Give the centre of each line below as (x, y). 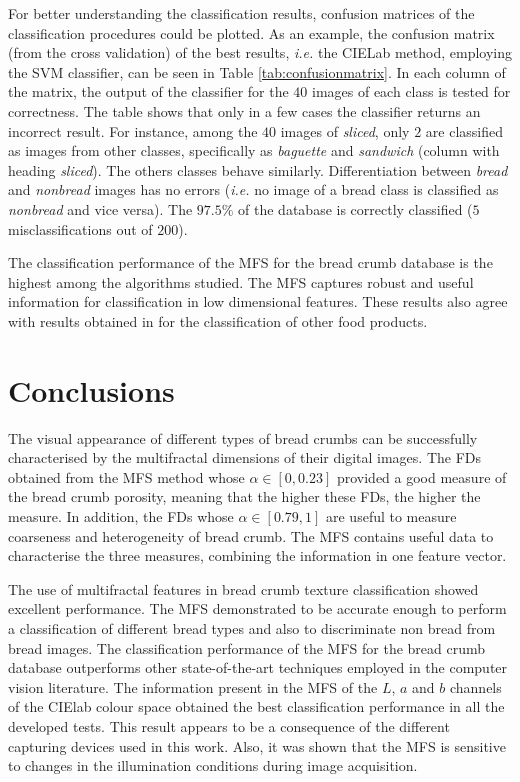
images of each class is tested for (411, 91)
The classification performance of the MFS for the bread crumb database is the (250, 262)
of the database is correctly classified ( (355, 208)
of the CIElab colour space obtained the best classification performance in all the (256, 706)
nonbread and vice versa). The (100, 208)
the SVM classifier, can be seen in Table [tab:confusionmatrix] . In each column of (257, 71)
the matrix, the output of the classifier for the (148, 91)
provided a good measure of (421, 476)
